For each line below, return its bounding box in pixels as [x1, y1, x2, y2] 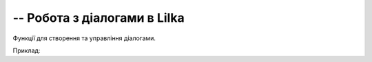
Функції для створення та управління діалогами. [12, 34, 156, 42]
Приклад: [12, 46, 41, 55]
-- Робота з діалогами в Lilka [12, 10, 185, 25]
